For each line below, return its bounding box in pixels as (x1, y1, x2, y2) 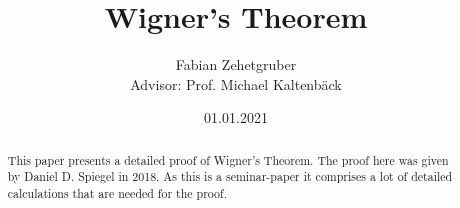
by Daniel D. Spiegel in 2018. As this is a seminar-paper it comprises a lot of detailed (7, 168, 453, 185)
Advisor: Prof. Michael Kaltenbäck (130, 73, 342, 94)
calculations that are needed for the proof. (7, 185, 227, 202)
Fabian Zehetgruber (175, 54, 297, 75)
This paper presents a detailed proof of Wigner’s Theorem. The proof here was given (7, 151, 449, 168)
